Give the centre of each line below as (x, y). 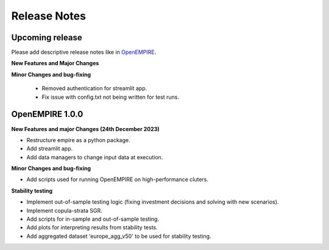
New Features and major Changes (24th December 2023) (85, 129)
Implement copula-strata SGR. (65, 210)
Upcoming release (47, 37)
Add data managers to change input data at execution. (95, 157)
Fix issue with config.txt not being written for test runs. (111, 97)
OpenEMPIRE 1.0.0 (47, 114)
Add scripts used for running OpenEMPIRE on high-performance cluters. (118, 179)
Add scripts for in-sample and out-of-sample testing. (93, 219)
